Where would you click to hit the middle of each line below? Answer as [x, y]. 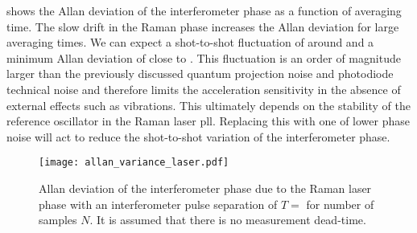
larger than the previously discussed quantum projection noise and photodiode [200, 74]
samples [58, 220]
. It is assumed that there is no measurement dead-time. [228, 220]
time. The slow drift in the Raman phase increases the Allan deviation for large [203, 26]
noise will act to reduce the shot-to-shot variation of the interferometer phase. [198, 136]
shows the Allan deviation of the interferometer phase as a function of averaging [204, 10]
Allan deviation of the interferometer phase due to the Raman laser [205, 188]
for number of [340, 204]
